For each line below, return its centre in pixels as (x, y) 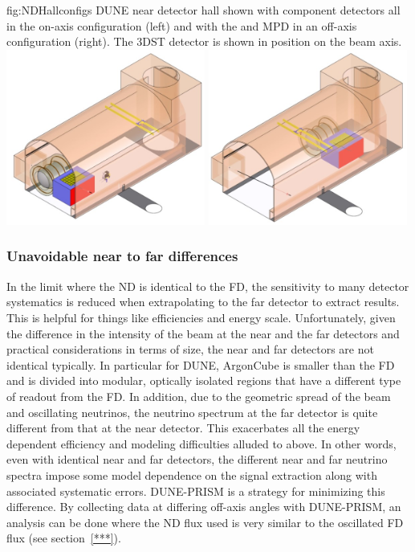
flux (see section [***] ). (64, 538)
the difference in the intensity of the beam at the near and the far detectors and (203, 333)
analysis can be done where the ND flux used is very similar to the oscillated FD (205, 522)
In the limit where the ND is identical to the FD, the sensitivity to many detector (208, 286)
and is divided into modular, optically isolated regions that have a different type (204, 380)
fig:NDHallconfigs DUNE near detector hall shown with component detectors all (203, 10)
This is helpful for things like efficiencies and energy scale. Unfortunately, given (201, 317)
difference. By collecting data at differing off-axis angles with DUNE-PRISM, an (204, 507)
